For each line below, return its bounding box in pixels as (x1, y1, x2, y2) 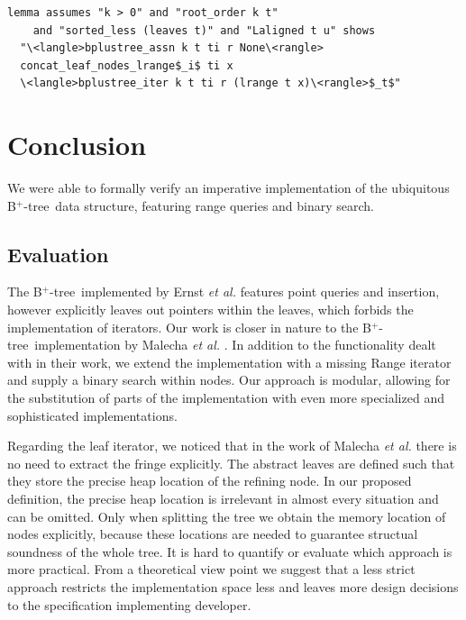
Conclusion (7, 126, 147, 163)
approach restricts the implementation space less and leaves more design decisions (7, 577, 459, 596)
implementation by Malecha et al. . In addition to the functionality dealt (34, 335, 436, 354)
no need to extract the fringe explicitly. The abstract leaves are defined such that (7, 453, 455, 472)
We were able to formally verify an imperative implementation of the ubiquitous (7, 178, 450, 197)
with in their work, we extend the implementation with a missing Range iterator (7, 352, 452, 371)
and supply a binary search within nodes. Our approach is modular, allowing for (7, 370, 451, 389)
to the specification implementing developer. (7, 595, 251, 614)
